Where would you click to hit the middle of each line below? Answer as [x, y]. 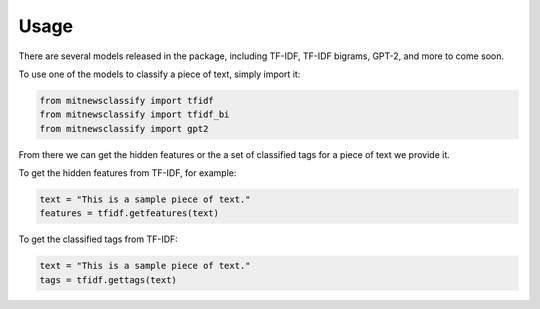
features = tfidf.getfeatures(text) [129, 213]
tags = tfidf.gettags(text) [108, 279]
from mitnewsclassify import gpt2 [124, 128]
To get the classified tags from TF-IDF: [98, 239]
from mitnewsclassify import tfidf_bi [134, 114]
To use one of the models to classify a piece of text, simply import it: [159, 74]
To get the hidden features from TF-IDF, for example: [127, 173]
